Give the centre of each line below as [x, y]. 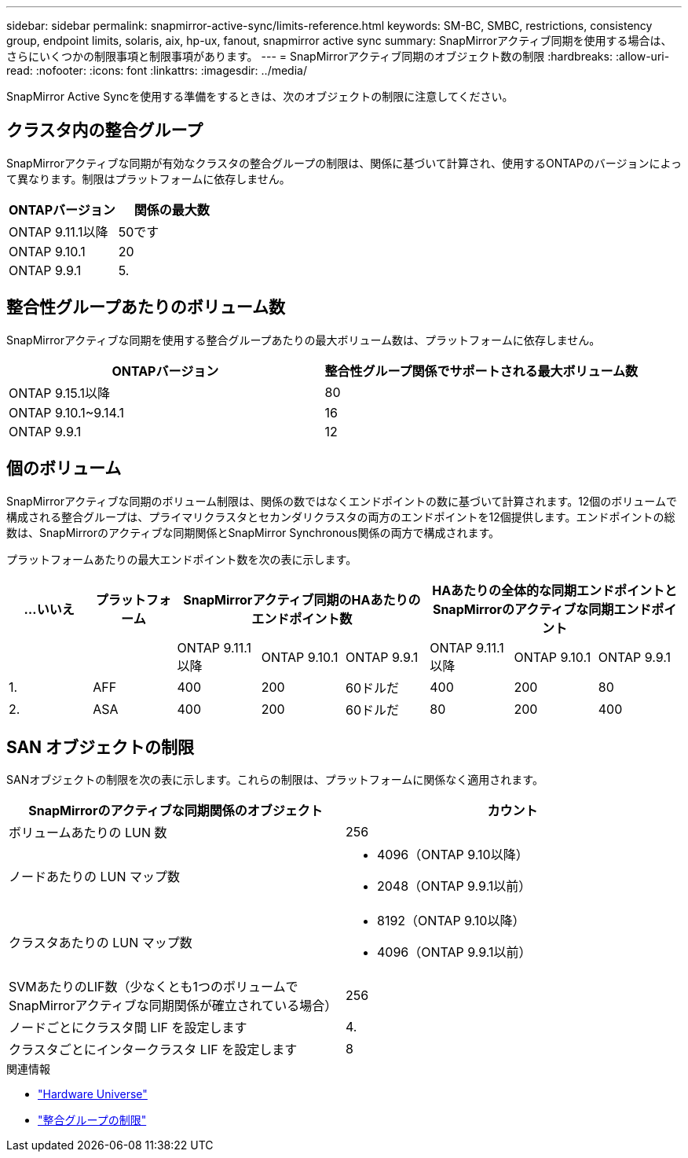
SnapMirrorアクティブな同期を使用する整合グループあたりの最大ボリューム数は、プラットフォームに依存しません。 [304, 340]
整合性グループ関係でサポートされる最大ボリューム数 [481, 371]
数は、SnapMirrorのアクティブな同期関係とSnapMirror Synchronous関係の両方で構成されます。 [253, 532]
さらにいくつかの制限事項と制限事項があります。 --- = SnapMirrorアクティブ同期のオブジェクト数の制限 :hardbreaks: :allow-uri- [338, 56]
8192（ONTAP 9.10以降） [451, 921]
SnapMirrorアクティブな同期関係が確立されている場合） [173, 1006]
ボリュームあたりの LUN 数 [88, 833]
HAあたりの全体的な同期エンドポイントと [555, 590]
